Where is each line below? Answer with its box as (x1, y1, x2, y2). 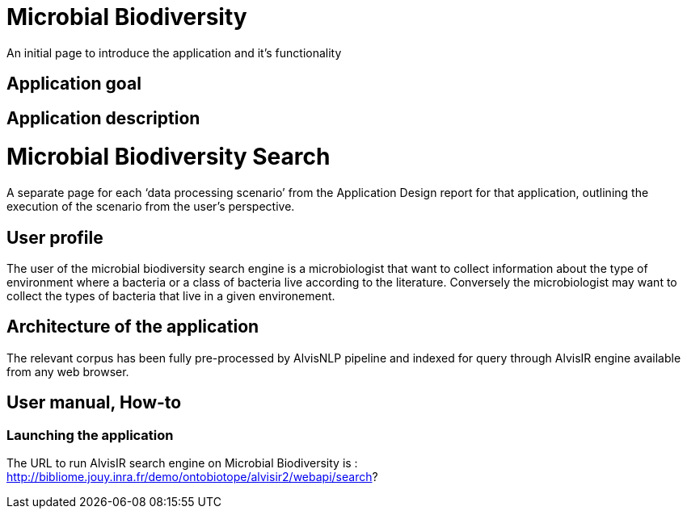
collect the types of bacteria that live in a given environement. (6, 288, 335, 303)
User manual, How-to (6, 392, 182, 413)
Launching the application (6, 426, 174, 443)
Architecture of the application (6, 316, 259, 337)
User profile (6, 227, 103, 248)
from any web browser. (6, 364, 129, 379)
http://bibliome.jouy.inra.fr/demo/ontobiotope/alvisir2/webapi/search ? (6, 470, 378, 484)
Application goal (6, 73, 141, 94)
